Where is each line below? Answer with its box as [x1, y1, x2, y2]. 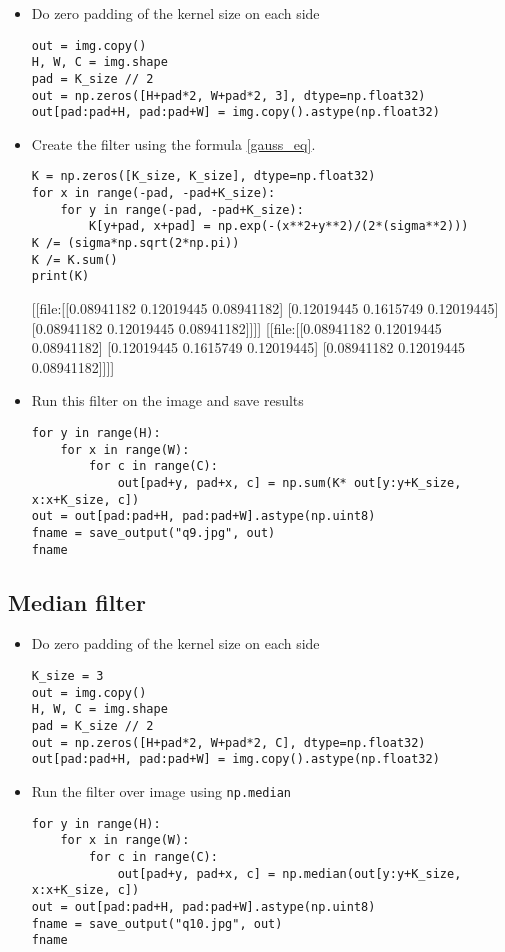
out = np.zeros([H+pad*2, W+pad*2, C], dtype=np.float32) [31, 735, 426, 750]
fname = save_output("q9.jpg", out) [31, 525, 276, 540]
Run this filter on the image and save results [31, 390, 304, 411]
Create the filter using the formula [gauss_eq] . [31, 133, 316, 154]
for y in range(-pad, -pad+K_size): [60, 202, 304, 217]
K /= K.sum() [31, 252, 118, 267]
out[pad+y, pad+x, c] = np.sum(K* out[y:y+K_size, [117, 476, 462, 490]
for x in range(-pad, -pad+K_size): [31, 186, 276, 201]
